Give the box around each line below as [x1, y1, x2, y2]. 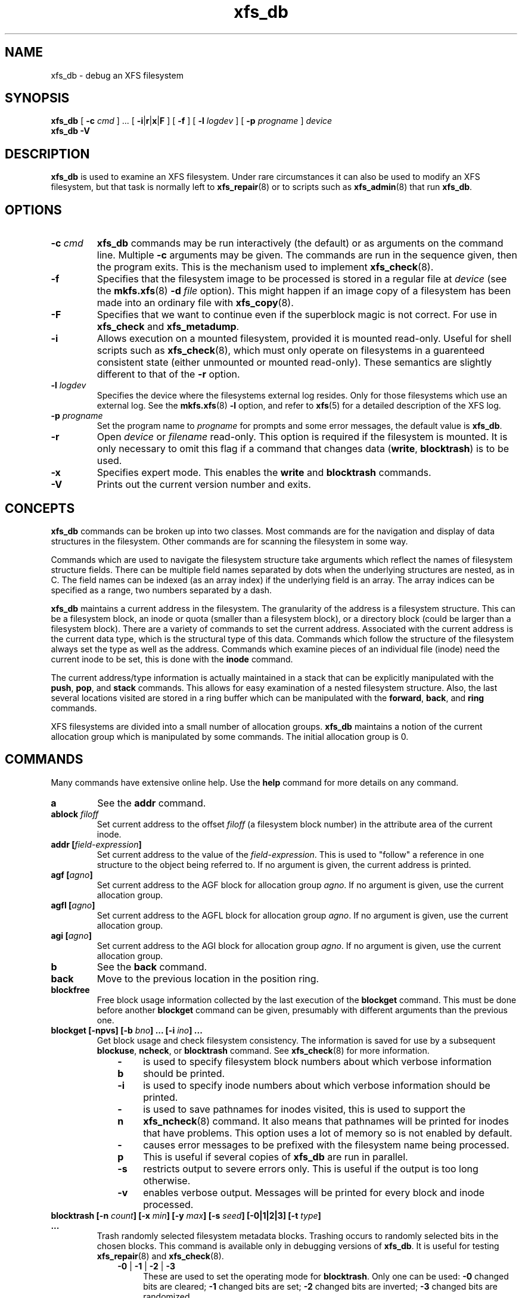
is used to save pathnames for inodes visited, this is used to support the [143, 1103, 465, 1115]
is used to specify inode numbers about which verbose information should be [143, 1079, 490, 1091]
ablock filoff [51, 808, 99, 819]
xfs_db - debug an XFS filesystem [51, 70, 184, 80]
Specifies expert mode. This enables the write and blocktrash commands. [97, 466, 431, 479]
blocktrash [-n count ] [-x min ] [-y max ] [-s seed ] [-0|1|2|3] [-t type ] [51, 1210, 321, 1221]
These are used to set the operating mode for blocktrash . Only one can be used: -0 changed [143, 1271, 509, 1281]
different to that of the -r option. [97, 368, 240, 381]
